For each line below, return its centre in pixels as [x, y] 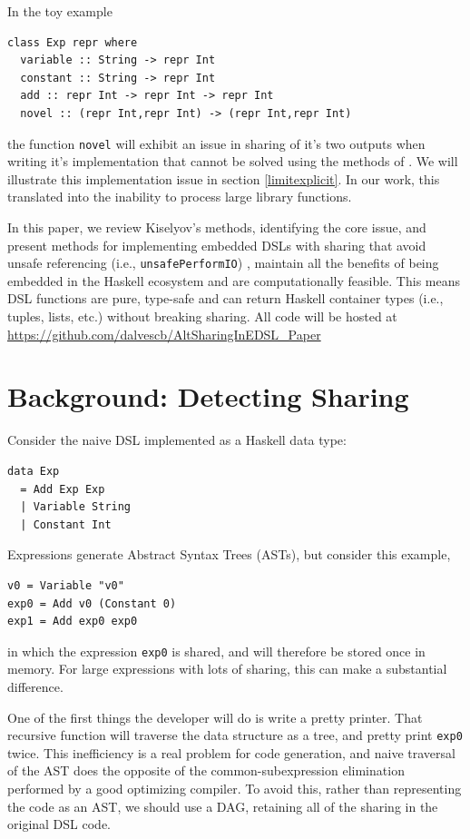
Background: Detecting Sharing [208, 396]
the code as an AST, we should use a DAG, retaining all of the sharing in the [223, 806]
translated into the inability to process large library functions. [180, 197]
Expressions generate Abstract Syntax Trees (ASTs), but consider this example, [229, 554]
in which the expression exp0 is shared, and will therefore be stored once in [216, 651]
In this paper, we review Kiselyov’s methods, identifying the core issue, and [217, 227]
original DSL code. [59, 824]
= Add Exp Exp [63, 489]
